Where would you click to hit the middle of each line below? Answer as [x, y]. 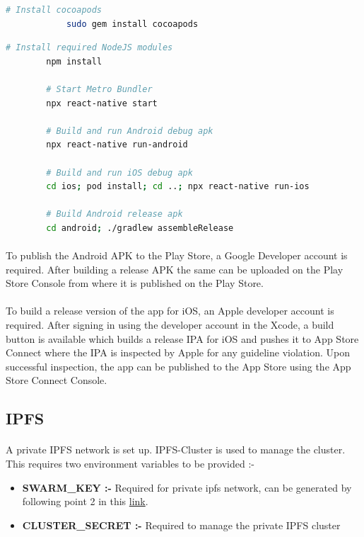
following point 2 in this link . [85, 501]
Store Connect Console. [57, 380]
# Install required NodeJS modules [89, 48]
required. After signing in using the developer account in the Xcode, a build [170, 325]
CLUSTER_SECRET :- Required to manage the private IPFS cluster [181, 525]
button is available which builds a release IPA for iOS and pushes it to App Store [182, 338]
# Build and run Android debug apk [130, 131]
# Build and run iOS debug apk [119, 173]
